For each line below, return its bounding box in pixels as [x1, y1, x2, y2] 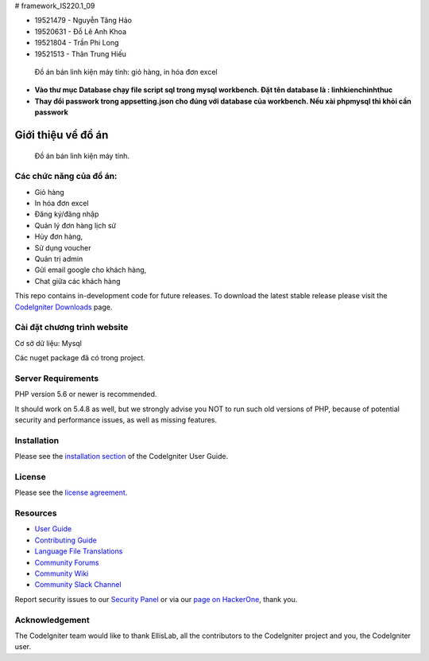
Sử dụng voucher [34, 243, 91, 252]
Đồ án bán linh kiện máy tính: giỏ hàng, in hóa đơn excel [34, 67, 218, 76]
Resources [14, 507, 57, 519]
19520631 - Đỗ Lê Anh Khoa [34, 26, 127, 36]
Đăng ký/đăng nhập [34, 209, 99, 219]
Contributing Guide [34, 535, 97, 545]
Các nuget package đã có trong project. [14, 353, 146, 363]
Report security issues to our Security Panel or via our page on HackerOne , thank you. [14, 594, 298, 604]
